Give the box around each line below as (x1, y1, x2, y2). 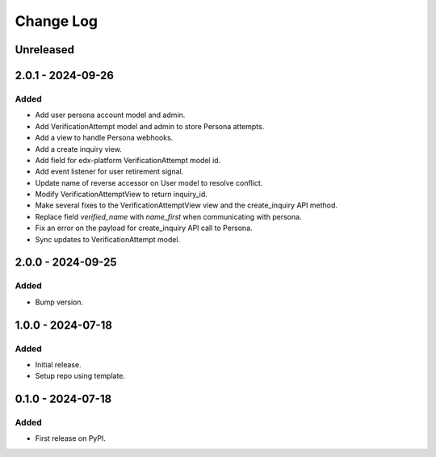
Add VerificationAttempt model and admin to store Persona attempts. (35, 121, 265, 131)
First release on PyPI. (35, 434, 107, 443)
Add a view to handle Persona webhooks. (35, 133, 174, 143)
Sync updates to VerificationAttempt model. (35, 234, 181, 244)
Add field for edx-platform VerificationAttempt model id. (35, 155, 221, 165)
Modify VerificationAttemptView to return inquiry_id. (35, 190, 208, 199)
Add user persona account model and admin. (35, 110, 186, 120)
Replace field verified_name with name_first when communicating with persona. (35, 212, 302, 221)
